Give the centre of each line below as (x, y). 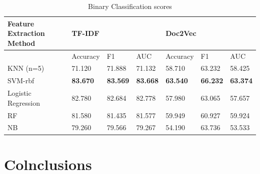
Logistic (19, 93)
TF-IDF (85, 33)
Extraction (26, 33)
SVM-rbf (21, 81)
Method (21, 43)
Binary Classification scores (130, 6)
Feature (21, 23)
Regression (24, 102)
